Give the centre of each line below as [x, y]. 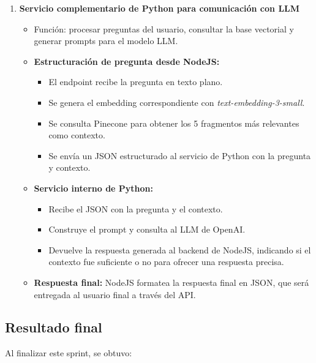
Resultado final [54, 327]
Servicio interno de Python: [93, 188]
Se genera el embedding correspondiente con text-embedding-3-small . [177, 102]
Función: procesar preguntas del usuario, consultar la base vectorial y [164, 28]
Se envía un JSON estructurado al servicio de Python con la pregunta [180, 155]
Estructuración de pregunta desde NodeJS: [127, 61]
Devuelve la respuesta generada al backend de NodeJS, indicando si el [180, 249]
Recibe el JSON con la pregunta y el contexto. [136, 208]
